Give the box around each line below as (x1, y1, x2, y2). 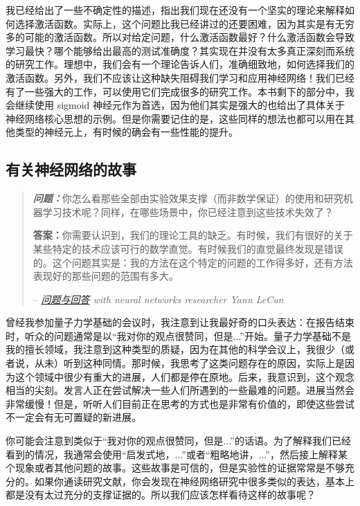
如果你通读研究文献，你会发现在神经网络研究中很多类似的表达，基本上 (34, 473, 354, 488)
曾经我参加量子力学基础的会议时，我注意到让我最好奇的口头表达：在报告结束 (6, 315, 354, 329)
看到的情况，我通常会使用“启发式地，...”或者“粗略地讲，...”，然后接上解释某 (6, 446, 348, 461)
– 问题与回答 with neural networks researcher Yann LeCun (33, 291, 284, 306)
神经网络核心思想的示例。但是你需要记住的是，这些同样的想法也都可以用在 (6, 111, 345, 125)
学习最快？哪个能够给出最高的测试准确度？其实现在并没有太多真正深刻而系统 (6, 43, 354, 57)
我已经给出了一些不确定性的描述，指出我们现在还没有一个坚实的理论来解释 (6, 3, 345, 17)
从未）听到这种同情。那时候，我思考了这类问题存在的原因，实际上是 (34, 356, 345, 370)
